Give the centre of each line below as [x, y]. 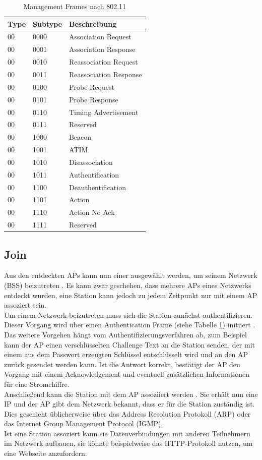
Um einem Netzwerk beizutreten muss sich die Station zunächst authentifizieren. [128, 314]
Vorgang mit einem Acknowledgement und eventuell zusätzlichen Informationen [127, 374]
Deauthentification [97, 187]
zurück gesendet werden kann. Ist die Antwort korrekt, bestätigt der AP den [122, 364]
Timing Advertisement [104, 112]
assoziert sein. [25, 305]
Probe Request [91, 87]
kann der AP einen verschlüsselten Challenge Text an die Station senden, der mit [130, 344]
